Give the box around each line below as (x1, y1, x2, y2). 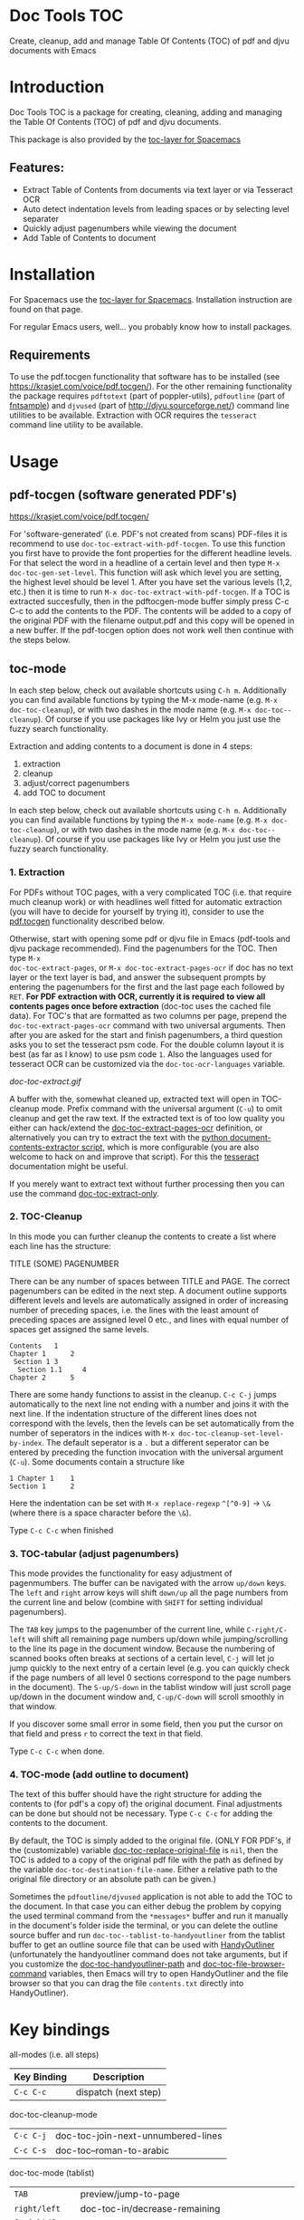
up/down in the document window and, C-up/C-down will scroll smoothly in (9, 1691, 285, 1703)
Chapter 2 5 (9, 1373, 75, 1382)
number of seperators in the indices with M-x (9, 1427, 175, 1438)
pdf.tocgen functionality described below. (9, 916, 165, 927)
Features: (9, 160, 65, 176)
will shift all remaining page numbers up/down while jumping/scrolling (27, 1634, 289, 1645)
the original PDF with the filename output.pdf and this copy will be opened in (9, 615, 295, 626)
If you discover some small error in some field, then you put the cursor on (9, 1718, 283, 1730)
